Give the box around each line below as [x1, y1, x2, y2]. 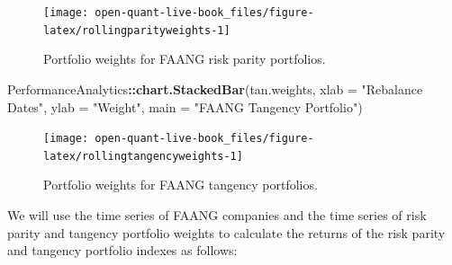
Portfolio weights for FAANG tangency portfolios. [43, 175, 318, 194]
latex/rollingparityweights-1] [43, 23, 231, 37]
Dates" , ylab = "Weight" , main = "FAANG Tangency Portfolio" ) [7, 97, 363, 116]
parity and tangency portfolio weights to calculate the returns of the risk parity [7, 223, 446, 242]
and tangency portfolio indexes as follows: [7, 241, 238, 260]
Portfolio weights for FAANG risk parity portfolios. [43, 49, 326, 68]
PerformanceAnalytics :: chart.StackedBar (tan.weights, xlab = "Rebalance [7, 79, 423, 98]
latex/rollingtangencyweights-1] [43, 149, 243, 163]
